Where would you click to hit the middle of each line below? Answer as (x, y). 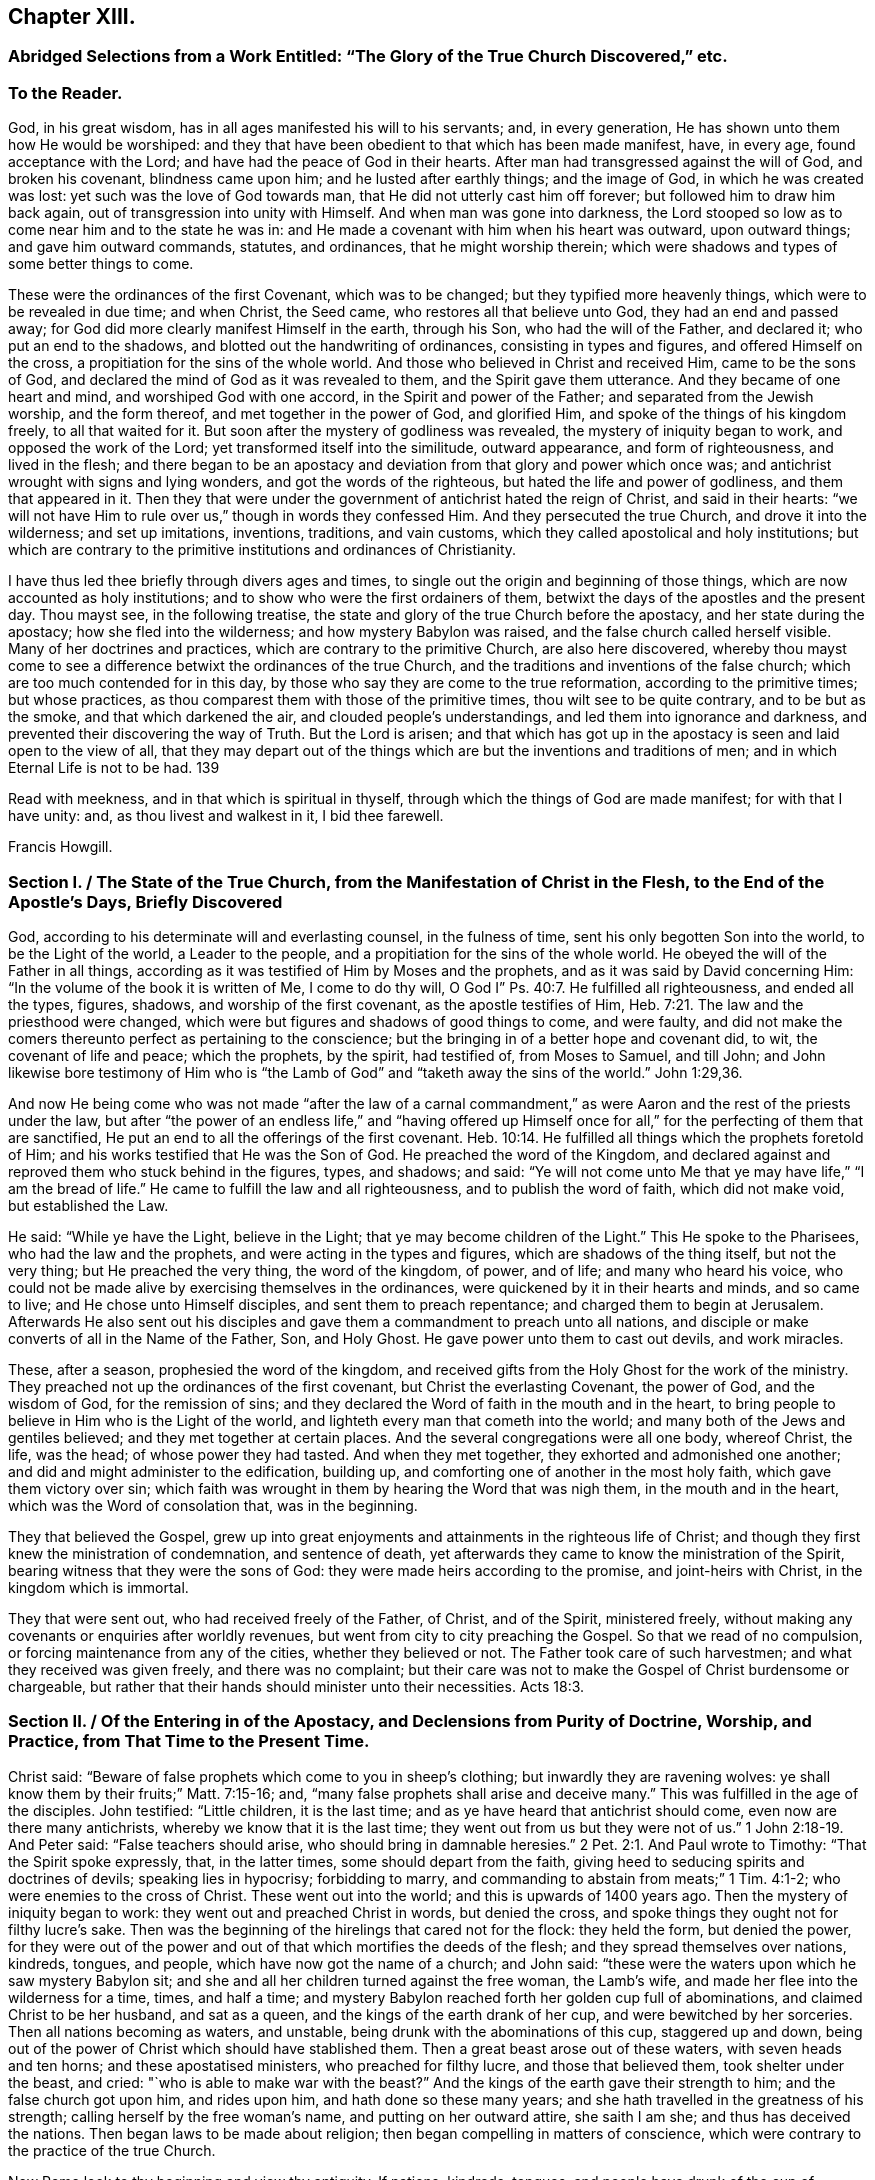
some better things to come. (101, 264)
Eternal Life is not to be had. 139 (114, 768)
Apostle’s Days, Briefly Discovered (145, 901)
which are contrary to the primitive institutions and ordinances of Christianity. (262, 550)
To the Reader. (65, 92)
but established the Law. (88, 1205)
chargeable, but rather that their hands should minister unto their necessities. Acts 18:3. (296, 1686)
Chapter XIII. (72, 16)
